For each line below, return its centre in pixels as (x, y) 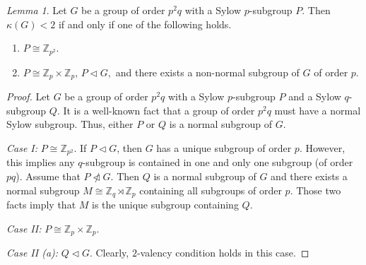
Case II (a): (33, 253)
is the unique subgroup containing (165, 204)
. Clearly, (109, 253)
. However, (322, 147)
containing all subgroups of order (211, 190)
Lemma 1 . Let (37, 10)
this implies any (41, 162)
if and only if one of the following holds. (145, 24)
